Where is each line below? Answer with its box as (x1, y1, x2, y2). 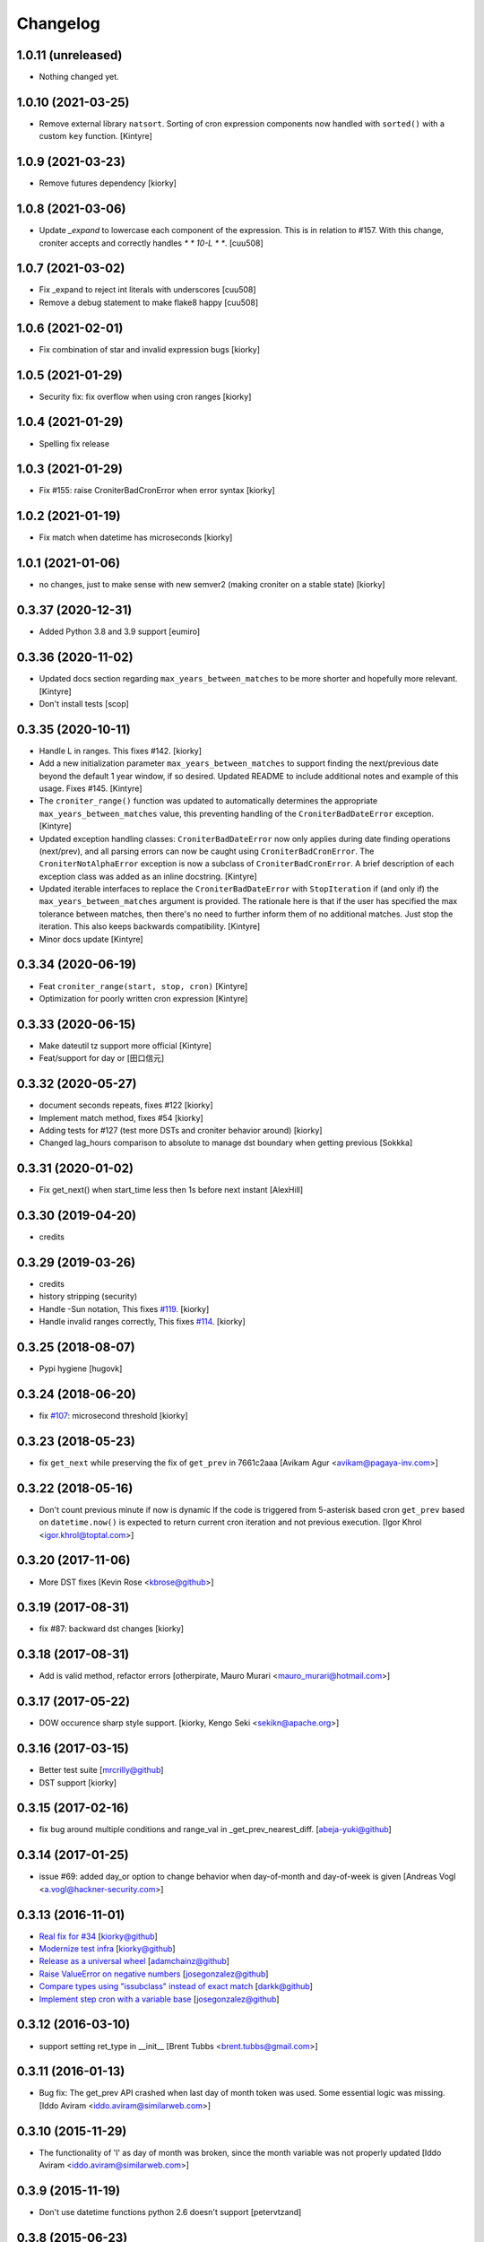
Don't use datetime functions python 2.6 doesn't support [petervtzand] (39, 2207, 302, 2218)
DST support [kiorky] (39, 1777, 117, 1788)
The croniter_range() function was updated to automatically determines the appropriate (39, 795, 378, 806)
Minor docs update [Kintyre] (39, 934, 143, 944)
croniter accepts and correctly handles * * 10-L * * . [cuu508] (39, 238, 264, 248)
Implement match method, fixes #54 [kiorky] (39, 1112, 203, 1123)
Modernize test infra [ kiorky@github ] (39, 1943, 176, 1954)
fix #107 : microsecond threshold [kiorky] (39, 1411, 188, 1421)
